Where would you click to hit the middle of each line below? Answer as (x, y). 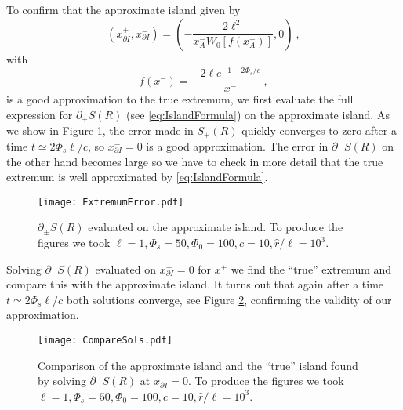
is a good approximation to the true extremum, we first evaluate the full (180, 99)
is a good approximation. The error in (237, 145)
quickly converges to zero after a (319, 130)
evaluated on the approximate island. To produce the (216, 227)
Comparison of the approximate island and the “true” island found (198, 365)
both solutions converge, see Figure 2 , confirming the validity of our (229, 299)
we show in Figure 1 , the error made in (100, 130)
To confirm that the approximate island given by (123, 9)
